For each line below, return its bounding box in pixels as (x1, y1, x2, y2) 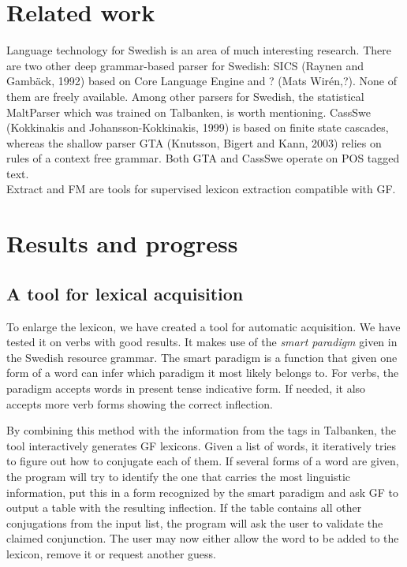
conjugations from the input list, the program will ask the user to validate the (6, 514, 383, 531)
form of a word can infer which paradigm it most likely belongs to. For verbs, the (6, 364, 399, 381)
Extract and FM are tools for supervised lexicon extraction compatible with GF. (6, 181, 396, 197)
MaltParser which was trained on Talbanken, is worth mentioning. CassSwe (6, 103, 371, 120)
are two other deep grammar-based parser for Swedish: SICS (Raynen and (6, 57, 364, 73)
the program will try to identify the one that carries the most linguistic (6, 468, 350, 484)
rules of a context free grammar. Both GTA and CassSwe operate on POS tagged (6, 150, 400, 166)
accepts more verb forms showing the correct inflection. (6, 395, 273, 412)
